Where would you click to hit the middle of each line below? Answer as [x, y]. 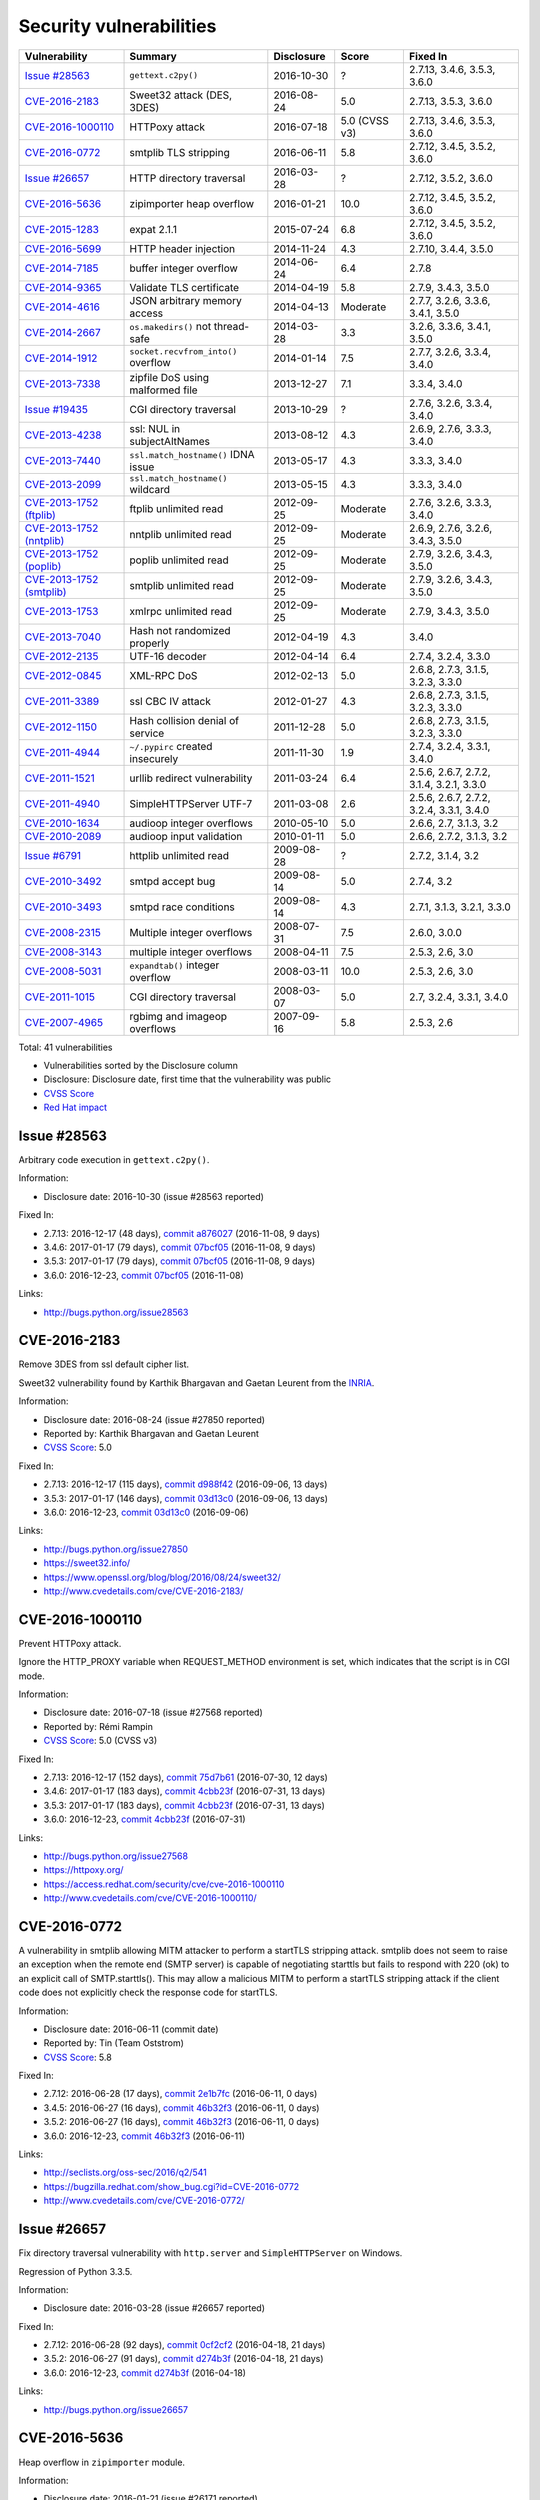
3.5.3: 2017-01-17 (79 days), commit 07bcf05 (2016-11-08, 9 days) [179, 1261]
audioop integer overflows [191, 823]
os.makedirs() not [170, 326]
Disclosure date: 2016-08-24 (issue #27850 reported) [154, 1419]
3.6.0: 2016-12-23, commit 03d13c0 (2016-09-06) [146, 1512]
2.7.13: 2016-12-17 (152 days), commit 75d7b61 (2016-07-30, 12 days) [186, 1777]
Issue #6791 [53, 855]
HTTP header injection [182, 248]
